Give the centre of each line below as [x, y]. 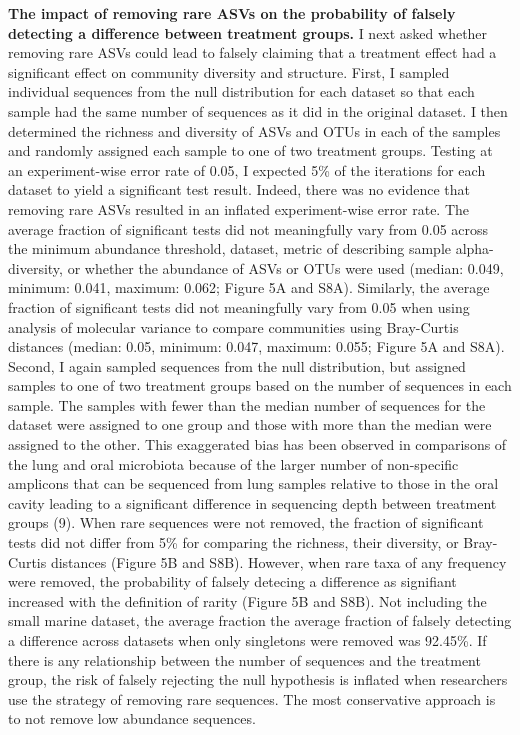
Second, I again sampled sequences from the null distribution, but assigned [237, 365]
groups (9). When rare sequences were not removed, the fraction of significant [246, 522]
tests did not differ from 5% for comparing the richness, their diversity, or [233, 542]
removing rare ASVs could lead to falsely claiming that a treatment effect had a [252, 52]
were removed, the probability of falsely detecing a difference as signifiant [232, 581]
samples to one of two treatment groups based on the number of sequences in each [260, 385]
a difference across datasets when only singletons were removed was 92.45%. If [247, 640]
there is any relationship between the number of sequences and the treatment [244, 659]
